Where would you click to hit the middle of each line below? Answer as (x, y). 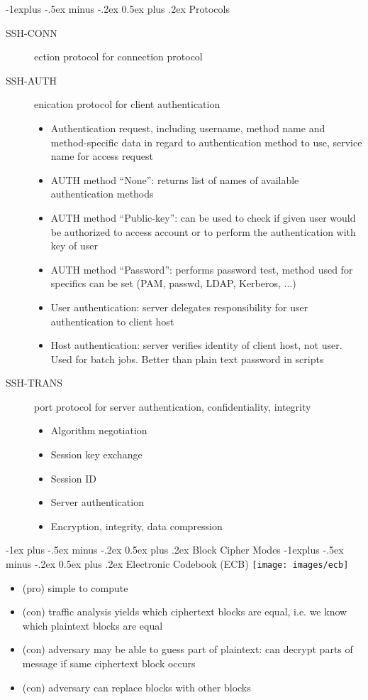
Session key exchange (96, 454)
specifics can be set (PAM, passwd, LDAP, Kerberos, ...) (173, 283)
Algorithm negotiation (99, 430)
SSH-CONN (32, 32)
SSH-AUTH (31, 80)
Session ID (73, 478)
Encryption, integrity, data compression (136, 526)
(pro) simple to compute (75, 587)
